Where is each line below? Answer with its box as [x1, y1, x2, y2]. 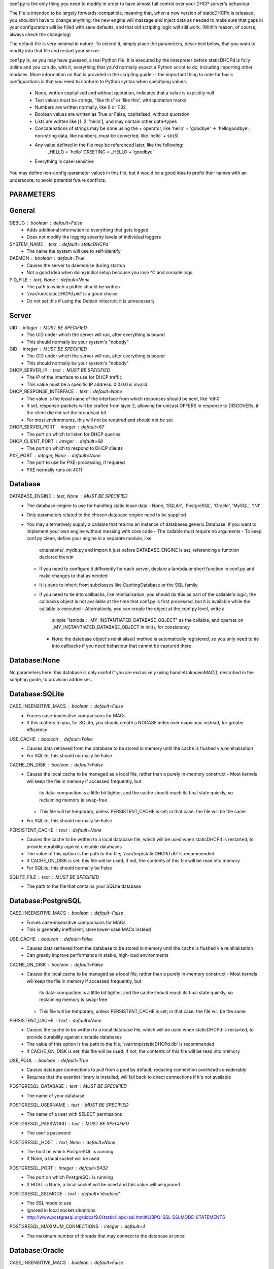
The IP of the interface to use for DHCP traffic [26, 374, 122, 380]
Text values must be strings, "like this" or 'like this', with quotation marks [35, 97, 187, 103]
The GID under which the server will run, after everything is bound [26, 353, 165, 359]
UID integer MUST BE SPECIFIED [9, 324, 87, 330]
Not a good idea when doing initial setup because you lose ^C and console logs [26, 270, 193, 276]
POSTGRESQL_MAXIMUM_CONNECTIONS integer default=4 [9, 1223, 146, 1229]
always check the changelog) [9, 31, 71, 38]
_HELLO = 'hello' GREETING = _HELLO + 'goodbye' [47, 149, 154, 155]
